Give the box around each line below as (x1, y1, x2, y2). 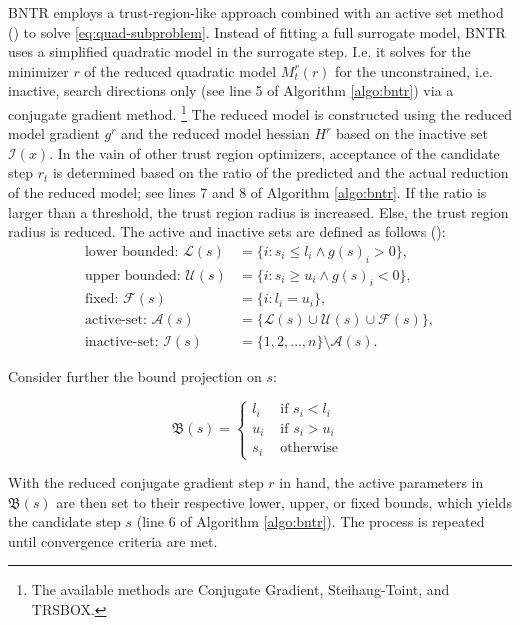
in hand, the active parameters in (279, 472, 484, 493)
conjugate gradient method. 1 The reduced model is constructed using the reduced (8, 100, 513, 124)
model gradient (8, 123, 100, 144)
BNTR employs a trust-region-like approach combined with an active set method (8, 2, 504, 22)
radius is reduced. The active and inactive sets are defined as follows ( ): (8, 221, 446, 242)
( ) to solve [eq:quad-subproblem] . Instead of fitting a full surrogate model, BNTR (8, 21, 506, 42)
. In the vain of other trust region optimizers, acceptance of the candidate (49, 142, 500, 163)
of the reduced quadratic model (84, 60, 277, 81)
